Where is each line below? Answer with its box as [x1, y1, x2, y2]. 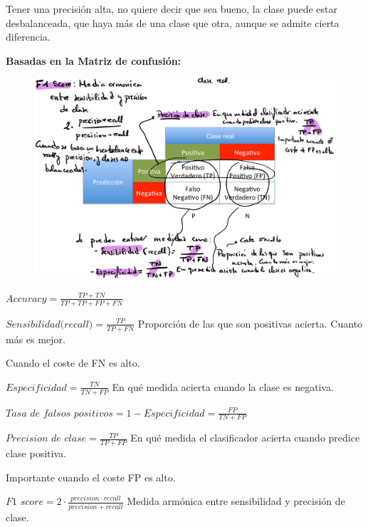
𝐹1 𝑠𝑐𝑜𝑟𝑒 [6, 497, 43, 508]
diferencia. [6, 29, 51, 44]
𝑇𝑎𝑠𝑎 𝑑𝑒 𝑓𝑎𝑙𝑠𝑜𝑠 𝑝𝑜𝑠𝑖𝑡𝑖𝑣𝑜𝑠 [6, 408, 113, 419]
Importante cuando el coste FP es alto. [6, 469, 176, 484]
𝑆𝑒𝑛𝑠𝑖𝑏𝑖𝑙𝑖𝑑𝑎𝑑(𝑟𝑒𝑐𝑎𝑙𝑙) [6, 319, 93, 330]
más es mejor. [6, 331, 65, 346]
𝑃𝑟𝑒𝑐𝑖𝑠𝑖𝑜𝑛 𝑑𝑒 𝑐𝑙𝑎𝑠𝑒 [6, 434, 87, 444]
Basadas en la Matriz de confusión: [6, 53, 182, 68]
